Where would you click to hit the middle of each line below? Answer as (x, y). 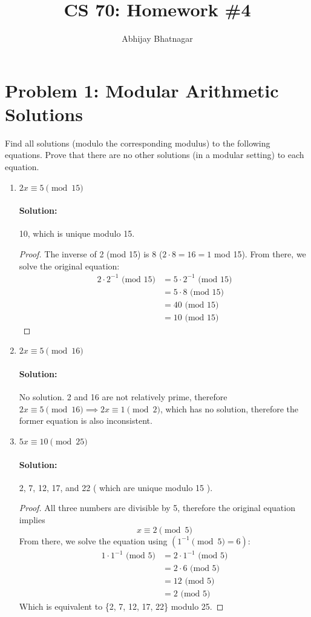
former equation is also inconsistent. (86, 421)
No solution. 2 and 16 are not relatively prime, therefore (123, 397)
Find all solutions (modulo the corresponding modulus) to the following (138, 143)
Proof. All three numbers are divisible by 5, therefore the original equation (157, 508)
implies (32, 519)
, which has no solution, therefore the (229, 408)
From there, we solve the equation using (93, 540)
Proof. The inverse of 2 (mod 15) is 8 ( (91, 254)
